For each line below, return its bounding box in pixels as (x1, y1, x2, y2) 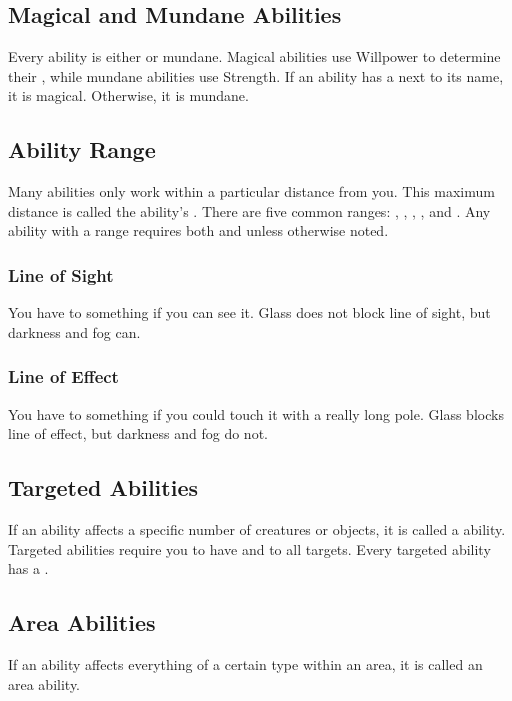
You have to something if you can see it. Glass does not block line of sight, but (8, 302, 491, 323)
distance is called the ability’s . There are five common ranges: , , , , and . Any (8, 200, 491, 221)
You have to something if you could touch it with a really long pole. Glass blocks (8, 403, 504, 424)
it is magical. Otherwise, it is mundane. (8, 85, 249, 106)
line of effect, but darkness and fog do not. (8, 423, 268, 444)
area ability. (8, 673, 81, 694)
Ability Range (8, 134, 156, 165)
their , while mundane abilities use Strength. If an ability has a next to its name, (8, 65, 504, 86)
